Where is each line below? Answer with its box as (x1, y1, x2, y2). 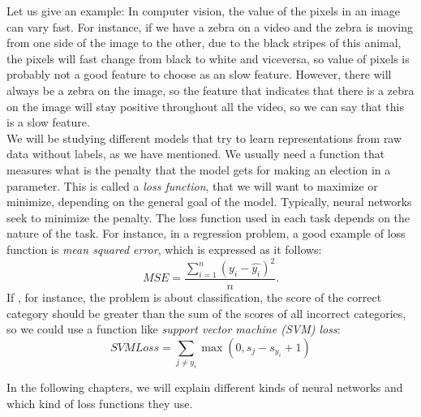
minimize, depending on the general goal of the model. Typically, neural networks (6, 193, 412, 210)
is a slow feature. (6, 114, 90, 131)
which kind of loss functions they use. (6, 394, 193, 411)
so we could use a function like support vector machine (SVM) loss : (6, 320, 341, 337)
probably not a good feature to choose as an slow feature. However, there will (6, 66, 392, 83)
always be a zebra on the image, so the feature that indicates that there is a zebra (6, 81, 415, 98)
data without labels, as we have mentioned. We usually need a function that (6, 145, 385, 162)
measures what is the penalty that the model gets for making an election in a (6, 161, 391, 178)
